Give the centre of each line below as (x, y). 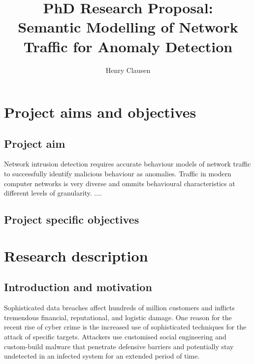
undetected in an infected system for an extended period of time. (102, 356)
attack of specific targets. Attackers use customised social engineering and (115, 336)
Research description (76, 255)
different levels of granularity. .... (53, 193)
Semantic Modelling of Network (128, 27)
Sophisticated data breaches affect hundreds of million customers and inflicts (119, 308)
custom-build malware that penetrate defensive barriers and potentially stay (119, 346)
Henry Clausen (128, 70)
